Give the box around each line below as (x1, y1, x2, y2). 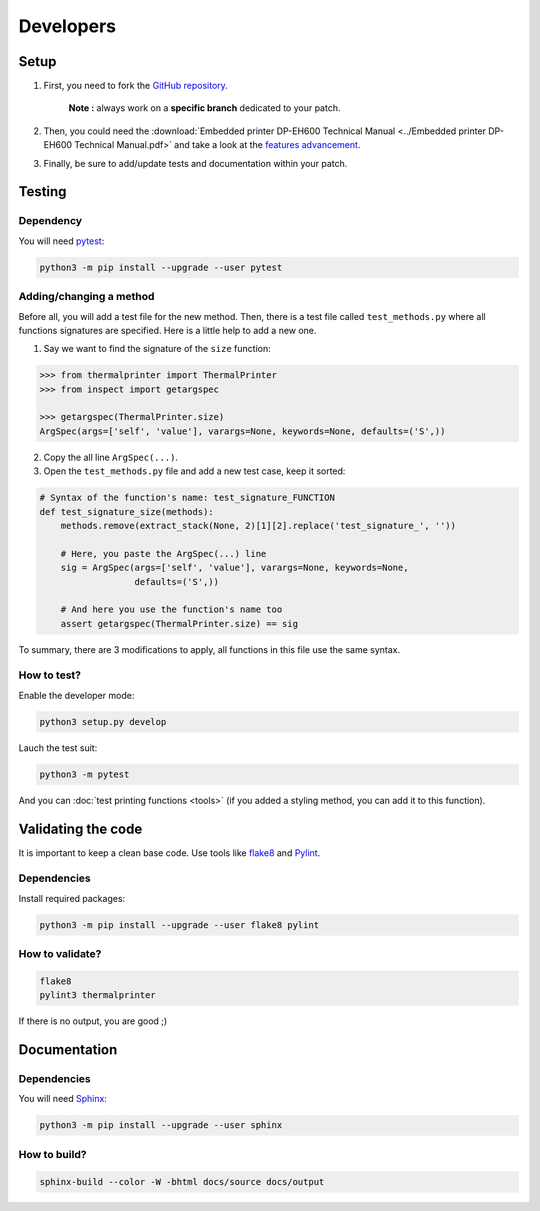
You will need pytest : (18, 235, 105, 247)
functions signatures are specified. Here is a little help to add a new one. (18, 324, 317, 336)
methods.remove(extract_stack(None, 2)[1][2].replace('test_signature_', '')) (60, 520, 457, 531)
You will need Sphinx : (18, 1093, 107, 1105)
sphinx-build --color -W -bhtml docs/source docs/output (39, 1176, 325, 1187)
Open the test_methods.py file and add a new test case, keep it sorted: (43, 465, 346, 477)
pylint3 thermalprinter (39, 990, 157, 1001)
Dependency (18, 214, 83, 228)
